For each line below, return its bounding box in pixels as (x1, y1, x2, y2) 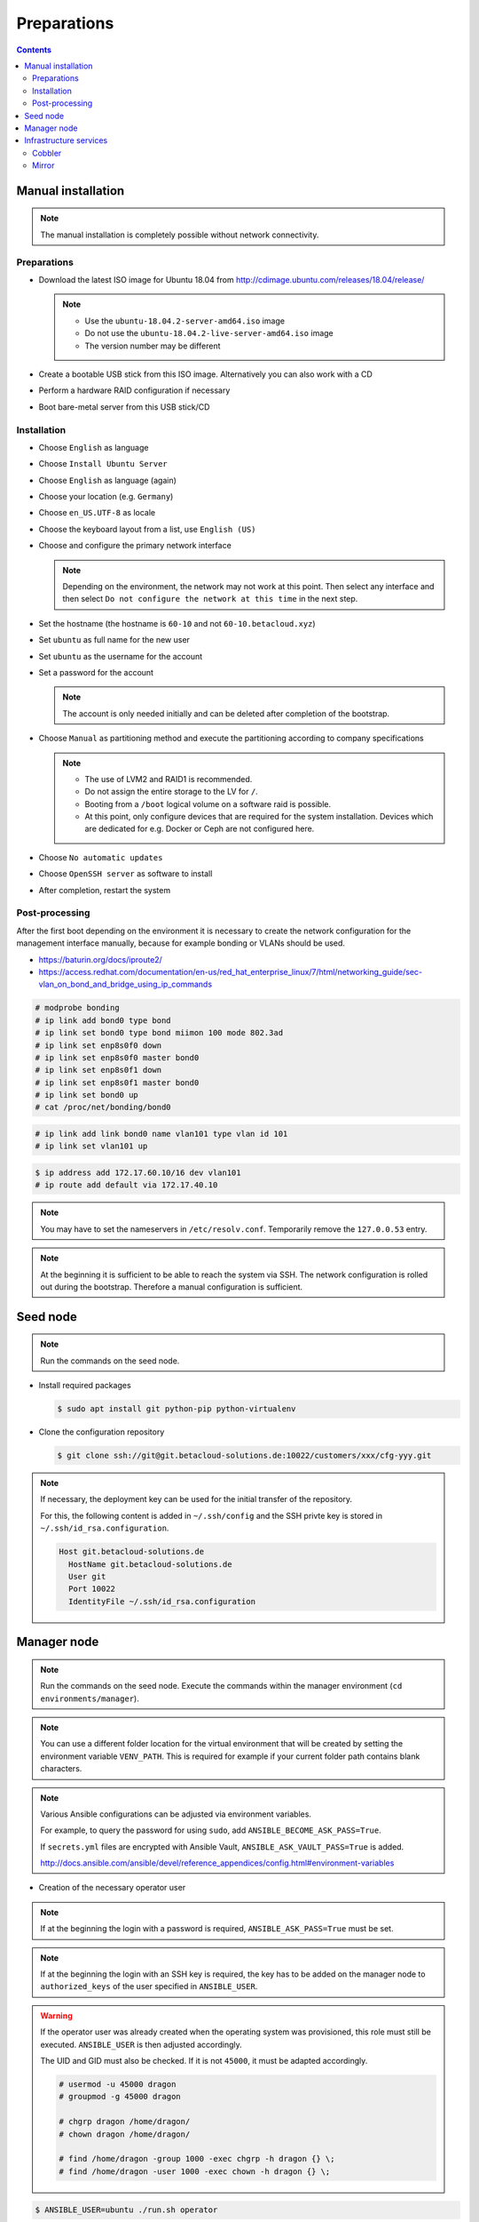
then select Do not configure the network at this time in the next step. (62, 594, 358, 604)
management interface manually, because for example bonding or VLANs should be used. (16, 938, 346, 948)
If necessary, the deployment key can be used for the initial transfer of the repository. (40, 1494, 353, 1505)
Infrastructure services (24, 135, 108, 146)
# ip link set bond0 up (35, 1090, 139, 1100)
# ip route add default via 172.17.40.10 (35, 1180, 218, 1190)
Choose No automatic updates (38, 851, 163, 862)
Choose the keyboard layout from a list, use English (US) (38, 524, 256, 534)
